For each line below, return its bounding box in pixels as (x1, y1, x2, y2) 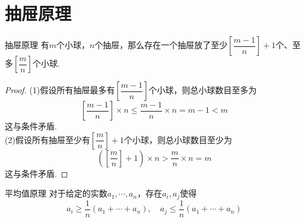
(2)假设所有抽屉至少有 (5, 133, 90, 145)
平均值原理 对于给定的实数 (5, 187, 107, 199)
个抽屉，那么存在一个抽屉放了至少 (94, 39, 228, 51)
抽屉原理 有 (5, 39, 49, 51)
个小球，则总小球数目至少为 (123, 133, 232, 145)
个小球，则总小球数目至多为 (148, 84, 257, 96)
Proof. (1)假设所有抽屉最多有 (5, 84, 115, 96)
